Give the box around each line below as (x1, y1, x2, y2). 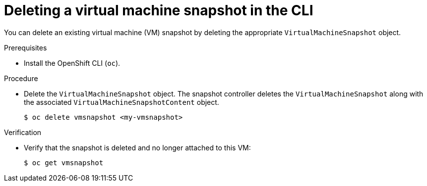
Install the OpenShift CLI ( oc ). (24, 58, 121, 67)
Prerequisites (4, 43, 47, 52)
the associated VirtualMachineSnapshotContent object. (24, 97, 219, 106)
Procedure (4, 74, 38, 83)
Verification (4, 128, 42, 137)
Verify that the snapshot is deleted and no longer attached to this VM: (24, 143, 251, 152)
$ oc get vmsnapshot (24, 158, 104, 167)
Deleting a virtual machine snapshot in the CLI (4, 2, 313, 19)
